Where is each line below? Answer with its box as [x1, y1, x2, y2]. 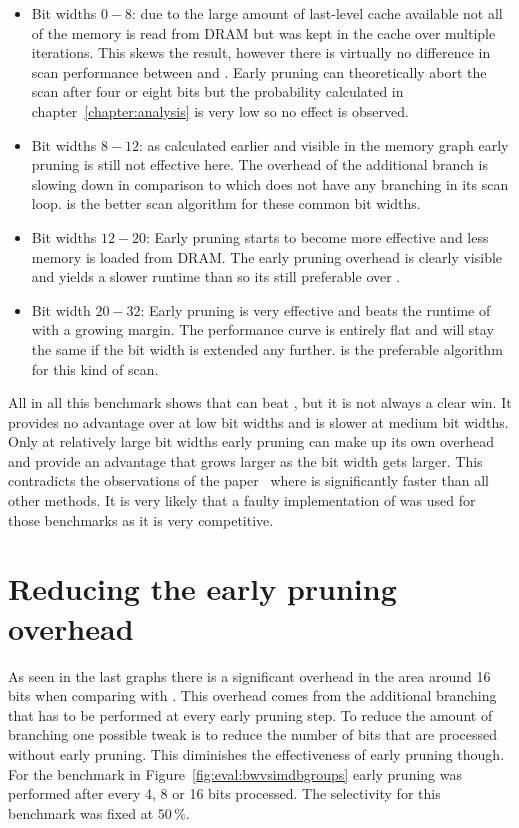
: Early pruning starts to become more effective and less [146, 226, 489, 247]
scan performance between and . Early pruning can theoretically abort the [31, 61, 487, 82]
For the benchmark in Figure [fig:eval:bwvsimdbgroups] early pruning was [8, 763, 462, 784]
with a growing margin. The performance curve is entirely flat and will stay [31, 319, 494, 340]
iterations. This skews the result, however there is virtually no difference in [31, 42, 491, 63]
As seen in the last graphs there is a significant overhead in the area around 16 [8, 665, 491, 686]
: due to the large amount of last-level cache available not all [132, 3, 503, 23]
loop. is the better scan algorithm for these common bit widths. [31, 193, 421, 214]
